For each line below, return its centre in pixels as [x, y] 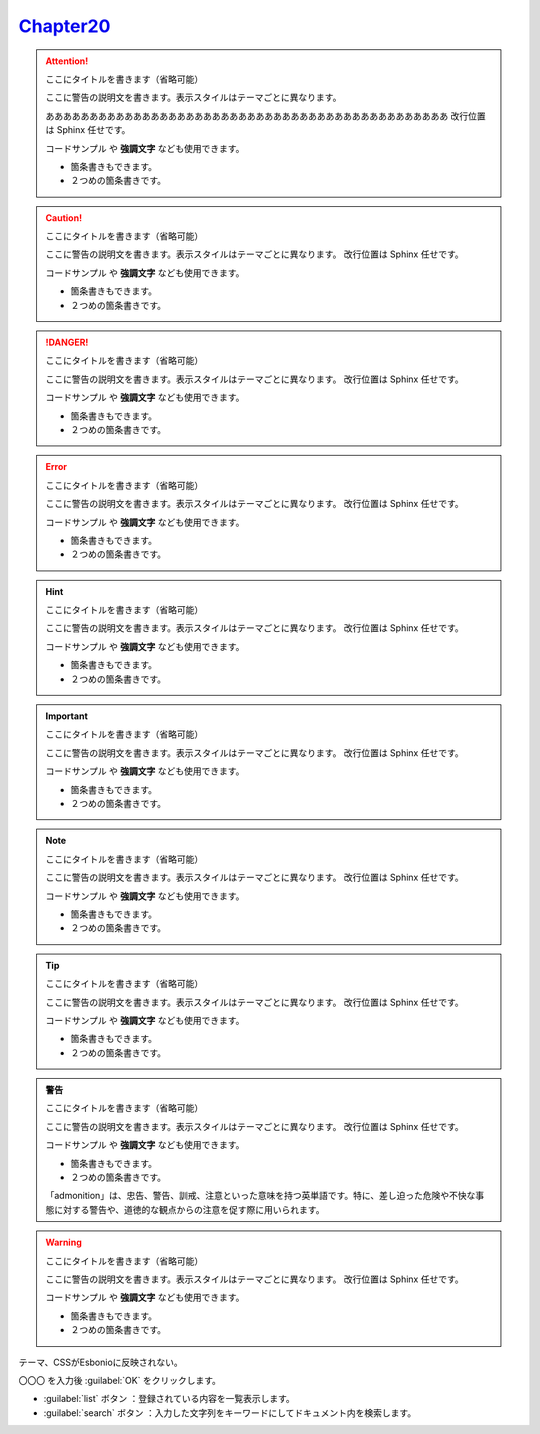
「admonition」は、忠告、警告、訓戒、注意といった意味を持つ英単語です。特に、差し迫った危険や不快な [260, 1196]
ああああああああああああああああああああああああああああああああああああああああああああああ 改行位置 [265, 116]
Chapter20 [64, 26]
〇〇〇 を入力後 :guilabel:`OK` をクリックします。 [120, 1380]
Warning [63, 1242]
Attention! [67, 61]
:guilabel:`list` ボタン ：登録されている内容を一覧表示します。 [169, 1399]
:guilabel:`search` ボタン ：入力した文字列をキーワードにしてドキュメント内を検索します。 [230, 1412]
